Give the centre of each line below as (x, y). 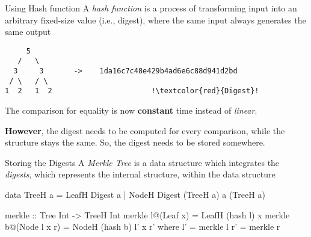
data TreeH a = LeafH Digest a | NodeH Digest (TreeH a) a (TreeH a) (135, 195)
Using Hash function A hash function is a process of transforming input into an (151, 8)
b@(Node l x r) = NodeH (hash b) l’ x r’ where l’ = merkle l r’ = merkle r (143, 226)
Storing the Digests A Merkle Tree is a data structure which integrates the (142, 162)
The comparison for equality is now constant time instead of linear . (131, 110)
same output (28, 32)
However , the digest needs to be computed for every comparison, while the (145, 130)
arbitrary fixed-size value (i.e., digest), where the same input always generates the (155, 20)
